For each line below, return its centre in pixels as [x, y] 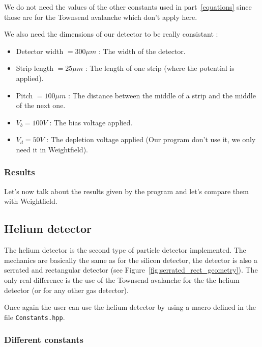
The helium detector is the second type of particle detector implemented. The [125, 250]
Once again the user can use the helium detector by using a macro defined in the [130, 307]
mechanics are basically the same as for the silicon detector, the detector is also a [131, 260]
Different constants [44, 340]
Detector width [40, 51]
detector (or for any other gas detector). [66, 290]
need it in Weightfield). [52, 149]
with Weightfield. [31, 201]
